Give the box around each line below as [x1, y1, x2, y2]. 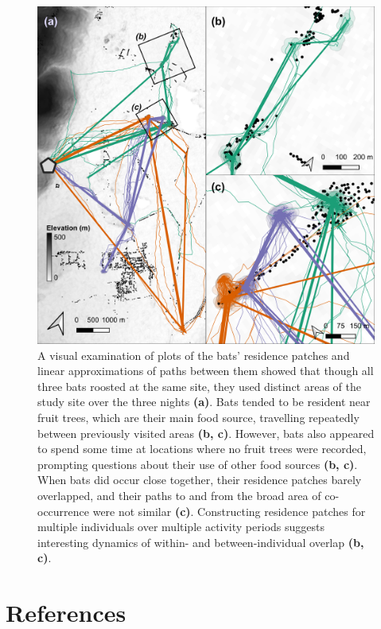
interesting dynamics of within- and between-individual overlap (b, [37, 533, 364, 550]
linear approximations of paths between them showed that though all [37, 362, 374, 379]
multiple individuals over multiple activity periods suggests [37, 518, 325, 535]
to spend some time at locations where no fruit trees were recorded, [37, 440, 367, 457]
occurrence [37, 502, 90, 519]
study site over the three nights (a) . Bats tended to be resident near [37, 393, 371, 410]
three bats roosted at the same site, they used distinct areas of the [37, 377, 361, 394]
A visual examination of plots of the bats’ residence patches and [37, 346, 350, 363]
